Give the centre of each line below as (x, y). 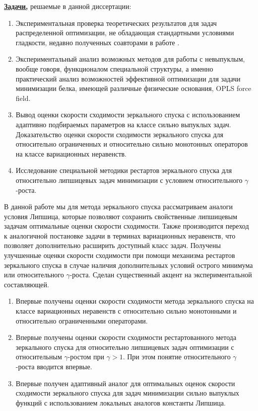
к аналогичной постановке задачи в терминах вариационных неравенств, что (120, 235)
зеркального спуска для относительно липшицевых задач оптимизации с (125, 347)
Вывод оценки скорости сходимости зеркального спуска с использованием (128, 115)
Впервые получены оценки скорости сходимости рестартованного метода (126, 337)
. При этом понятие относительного (177, 357)
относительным (39, 357)
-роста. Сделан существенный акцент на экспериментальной (161, 275)
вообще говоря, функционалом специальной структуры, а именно (114, 68)
